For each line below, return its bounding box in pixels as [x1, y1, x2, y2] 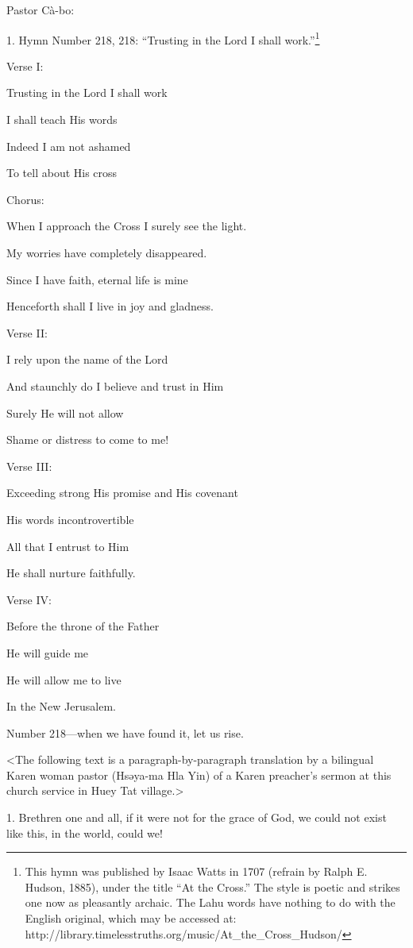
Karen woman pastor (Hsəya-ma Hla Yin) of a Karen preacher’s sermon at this [6, 766, 392, 783]
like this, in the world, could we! [6, 824, 163, 841]
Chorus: [6, 191, 44, 207]
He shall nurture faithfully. [6, 565, 136, 581]
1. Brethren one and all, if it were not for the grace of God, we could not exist [6, 809, 387, 826]
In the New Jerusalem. [6, 698, 116, 715]
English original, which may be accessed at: [25, 910, 237, 927]
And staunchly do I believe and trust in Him [6, 377, 224, 394]
